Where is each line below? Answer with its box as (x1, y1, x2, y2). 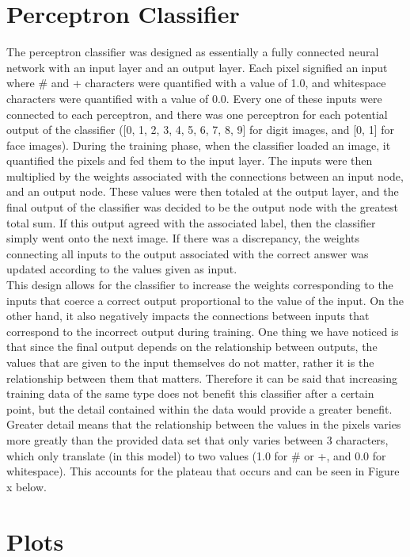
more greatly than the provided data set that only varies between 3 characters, (6, 431, 389, 448)
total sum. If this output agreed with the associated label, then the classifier (6, 214, 376, 231)
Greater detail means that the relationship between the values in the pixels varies (6, 416, 401, 433)
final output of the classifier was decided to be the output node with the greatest (6, 199, 399, 216)
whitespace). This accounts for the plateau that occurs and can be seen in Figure (6, 463, 400, 479)
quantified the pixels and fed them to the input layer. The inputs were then (6, 152, 373, 169)
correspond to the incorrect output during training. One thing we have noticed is (6, 322, 399, 339)
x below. (6, 478, 47, 494)
